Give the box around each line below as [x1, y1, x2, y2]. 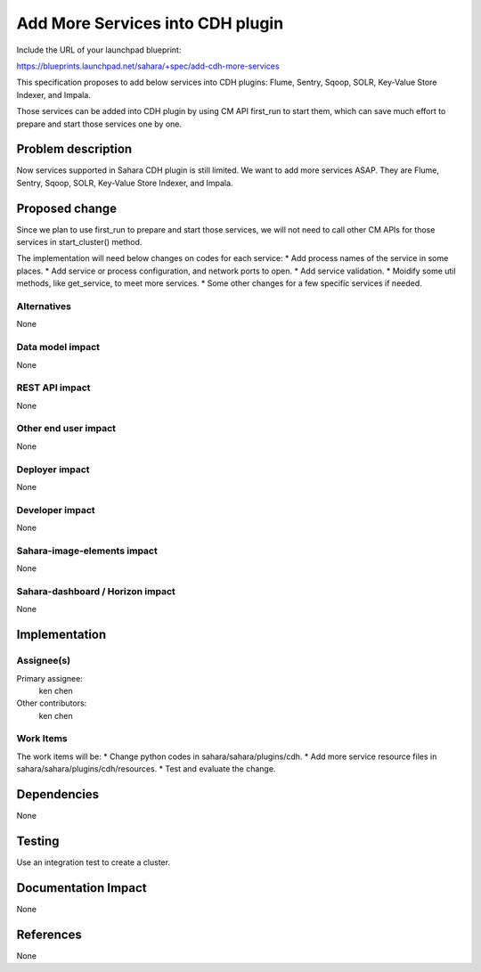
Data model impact [16, 341, 101, 354]
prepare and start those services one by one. [16, 118, 183, 129]
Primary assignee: [16, 673, 84, 683]
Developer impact [16, 503, 95, 516]
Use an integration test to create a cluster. [16, 857, 171, 868]
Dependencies [16, 787, 100, 802]
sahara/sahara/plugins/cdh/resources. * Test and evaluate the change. [16, 764, 276, 774]
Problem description [16, 142, 133, 157]
